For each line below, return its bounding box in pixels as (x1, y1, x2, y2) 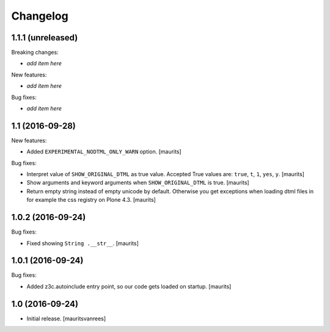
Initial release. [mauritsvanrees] (26, 315, 106, 322)
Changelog (11, 9, 68, 23)
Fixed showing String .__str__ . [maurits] (26, 239, 139, 247)
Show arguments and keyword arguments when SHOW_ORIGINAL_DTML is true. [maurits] (26, 179, 250, 186)
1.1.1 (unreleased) (11, 32, 78, 43)
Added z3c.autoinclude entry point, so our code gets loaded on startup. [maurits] (26, 282, 232, 290)
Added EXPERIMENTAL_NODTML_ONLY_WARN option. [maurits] (26, 148, 182, 155)
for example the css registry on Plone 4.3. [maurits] (26, 196, 156, 204)
